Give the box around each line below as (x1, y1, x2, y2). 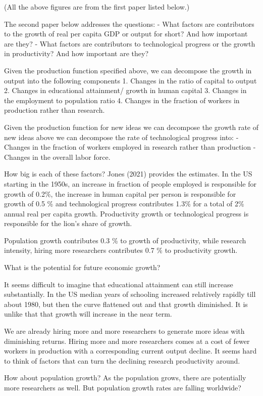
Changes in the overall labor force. (4, 151, 111, 162)
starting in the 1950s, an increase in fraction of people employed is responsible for (4, 178, 256, 189)
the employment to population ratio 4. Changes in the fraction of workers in (4, 95, 240, 105)
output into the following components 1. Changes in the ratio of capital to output (4, 75, 257, 85)
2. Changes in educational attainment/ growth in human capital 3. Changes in (4, 85, 247, 96)
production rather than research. (4, 105, 105, 115)
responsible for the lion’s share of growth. (4, 218, 132, 229)
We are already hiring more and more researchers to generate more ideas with (4, 326, 245, 336)
